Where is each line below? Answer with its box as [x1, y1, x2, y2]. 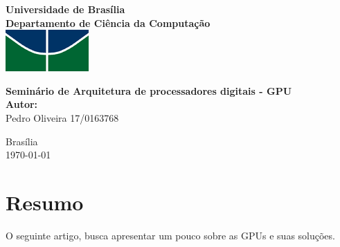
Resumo [6, 187, 84, 216]
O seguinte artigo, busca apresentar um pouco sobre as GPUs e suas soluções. [6, 228, 335, 242]
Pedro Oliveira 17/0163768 [6, 110, 119, 125]
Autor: [6, 97, 38, 111]
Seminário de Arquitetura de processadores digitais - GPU [6, 83, 292, 98]
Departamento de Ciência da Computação [6, 15, 211, 30]
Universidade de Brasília [6, 2, 125, 16]
